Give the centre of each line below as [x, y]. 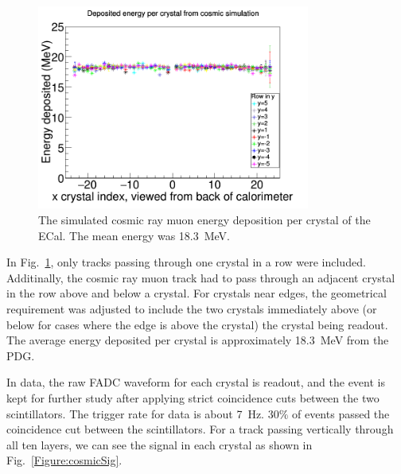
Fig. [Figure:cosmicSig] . [64, 460]
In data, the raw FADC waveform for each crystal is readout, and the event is [196, 382]
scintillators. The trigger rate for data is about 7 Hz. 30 [143, 413]
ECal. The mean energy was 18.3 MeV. [134, 235]
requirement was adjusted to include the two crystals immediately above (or [192, 308]
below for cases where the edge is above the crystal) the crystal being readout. [197, 324]
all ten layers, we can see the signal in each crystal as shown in [160, 444]
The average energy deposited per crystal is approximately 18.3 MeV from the [198, 340]
